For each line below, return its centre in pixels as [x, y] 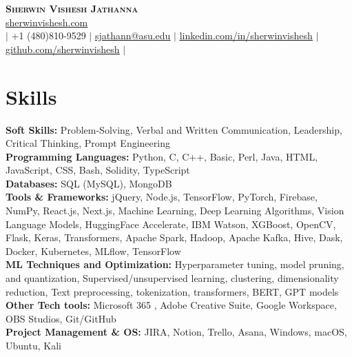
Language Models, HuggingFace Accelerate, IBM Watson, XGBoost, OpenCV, [171, 224]
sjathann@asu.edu [133, 35]
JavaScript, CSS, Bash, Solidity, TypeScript [98, 170]
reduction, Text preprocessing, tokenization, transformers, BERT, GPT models [172, 291]
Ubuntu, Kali [33, 345]
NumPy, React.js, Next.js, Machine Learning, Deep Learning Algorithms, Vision [175, 211]
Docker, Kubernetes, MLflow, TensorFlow [93, 251]
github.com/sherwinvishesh [63, 49]
